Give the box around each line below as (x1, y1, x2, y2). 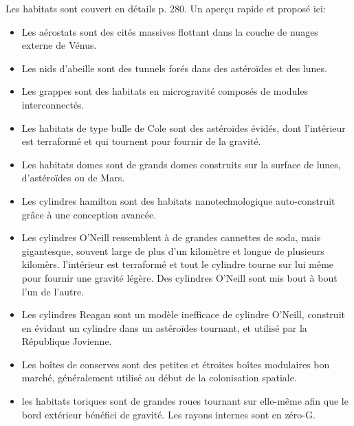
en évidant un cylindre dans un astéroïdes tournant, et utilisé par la (21, 320, 307, 335)
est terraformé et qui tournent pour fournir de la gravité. (21, 134, 261, 148)
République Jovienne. (21, 334, 112, 348)
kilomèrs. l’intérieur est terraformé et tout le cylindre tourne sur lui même (21, 257, 334, 271)
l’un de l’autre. (21, 284, 85, 298)
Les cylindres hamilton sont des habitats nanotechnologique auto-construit (21, 193, 335, 208)
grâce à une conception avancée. (21, 207, 157, 221)
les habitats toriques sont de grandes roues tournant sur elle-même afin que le (21, 394, 349, 408)
